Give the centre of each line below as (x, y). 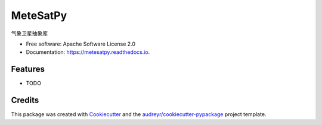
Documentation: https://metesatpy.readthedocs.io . (88, 52)
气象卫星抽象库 (29, 33)
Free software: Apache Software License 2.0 (81, 44)
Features (28, 69)
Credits (25, 100)
